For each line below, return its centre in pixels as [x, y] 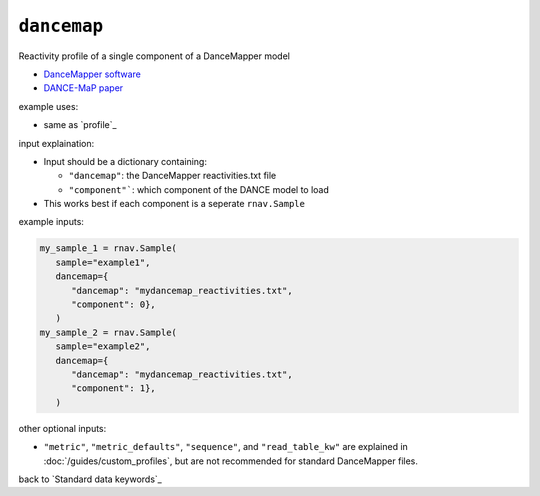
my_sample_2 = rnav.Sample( [108, 332]
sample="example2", [103, 346]
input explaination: [56, 143]
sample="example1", [103, 262]
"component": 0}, [114, 304]
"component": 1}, [114, 388]
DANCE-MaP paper [83, 88]
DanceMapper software [92, 74]
